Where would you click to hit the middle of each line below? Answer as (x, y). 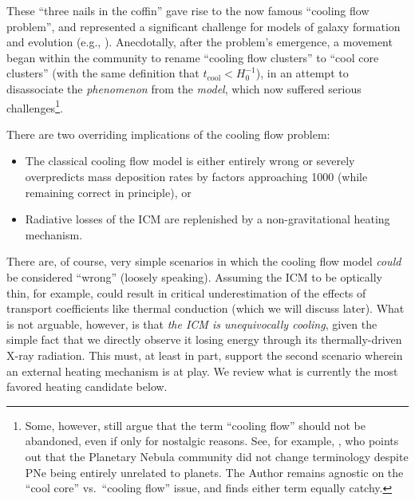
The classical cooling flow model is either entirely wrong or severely (190, 161)
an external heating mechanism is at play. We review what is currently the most (202, 371)
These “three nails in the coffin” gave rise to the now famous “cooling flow (188, 10)
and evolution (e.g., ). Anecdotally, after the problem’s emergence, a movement (200, 42)
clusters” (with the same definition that (103, 73)
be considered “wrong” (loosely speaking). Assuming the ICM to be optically (195, 276)
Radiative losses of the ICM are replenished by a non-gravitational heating (207, 219)
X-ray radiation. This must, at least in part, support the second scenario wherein (205, 355)
